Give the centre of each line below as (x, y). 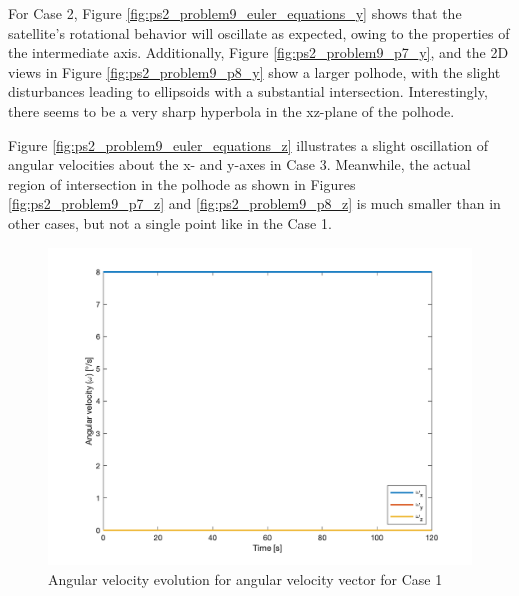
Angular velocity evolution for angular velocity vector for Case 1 (245, 578)
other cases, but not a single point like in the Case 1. (170, 222)
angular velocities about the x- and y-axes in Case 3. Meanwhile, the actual (239, 164)
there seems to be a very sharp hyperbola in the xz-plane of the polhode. (231, 110)
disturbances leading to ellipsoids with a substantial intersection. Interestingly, (248, 91)
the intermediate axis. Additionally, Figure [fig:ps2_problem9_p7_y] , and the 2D (258, 52)
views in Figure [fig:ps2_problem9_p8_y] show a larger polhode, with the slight (254, 71)
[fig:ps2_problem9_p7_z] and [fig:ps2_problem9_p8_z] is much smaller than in (254, 203)
